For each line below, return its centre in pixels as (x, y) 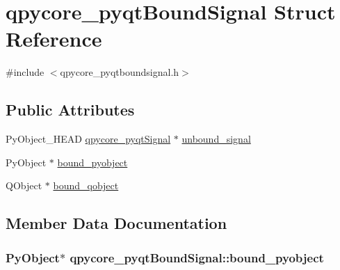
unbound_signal (216, 139)
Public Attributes (70, 110)
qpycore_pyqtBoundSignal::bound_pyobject (197, 257)
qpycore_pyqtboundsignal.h (120, 72)
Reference (54, 39)
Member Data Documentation (116, 223)
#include (25, 72)
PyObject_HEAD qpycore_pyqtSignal (88, 139)
